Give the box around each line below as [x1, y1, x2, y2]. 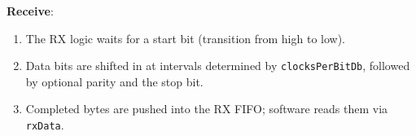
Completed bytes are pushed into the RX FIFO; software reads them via [25, 100, 388, 117]
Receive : [7, 2, 54, 19]
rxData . [25, 116, 64, 134]
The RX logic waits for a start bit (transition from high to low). [25, 29, 345, 46]
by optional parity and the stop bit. [25, 72, 204, 90]
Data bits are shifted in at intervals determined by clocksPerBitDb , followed [25, 57, 410, 74]
